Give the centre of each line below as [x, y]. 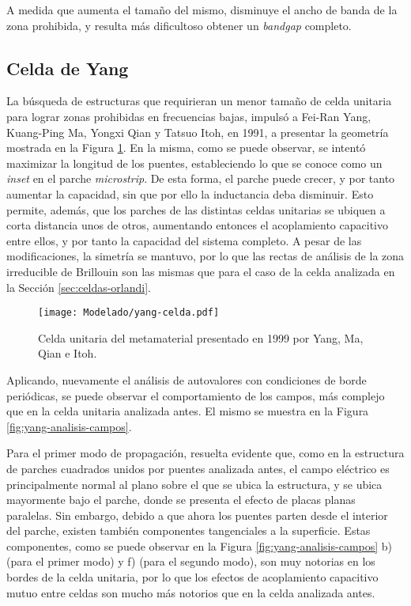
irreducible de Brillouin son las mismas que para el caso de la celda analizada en [201, 271]
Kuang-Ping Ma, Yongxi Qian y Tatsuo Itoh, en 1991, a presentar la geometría [198, 132]
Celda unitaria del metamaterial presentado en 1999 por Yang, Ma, [201, 337]
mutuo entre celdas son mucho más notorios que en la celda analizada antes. [191, 592]
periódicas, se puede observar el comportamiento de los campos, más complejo [196, 395]
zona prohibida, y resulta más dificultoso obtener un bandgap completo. [179, 25]
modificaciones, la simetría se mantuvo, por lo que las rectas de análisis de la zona [205, 256]
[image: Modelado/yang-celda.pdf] [129, 313]
